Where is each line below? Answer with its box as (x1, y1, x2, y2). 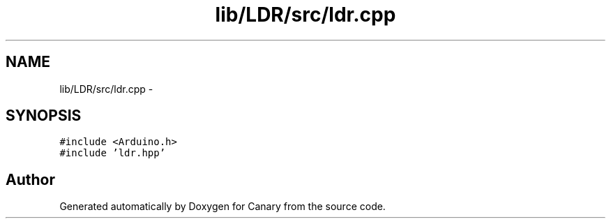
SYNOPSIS (6, 107, 82, 125)
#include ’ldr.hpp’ (59, 147, 166, 159)
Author (6, 170, 55, 188)
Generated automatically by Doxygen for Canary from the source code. (59, 200, 386, 213)
